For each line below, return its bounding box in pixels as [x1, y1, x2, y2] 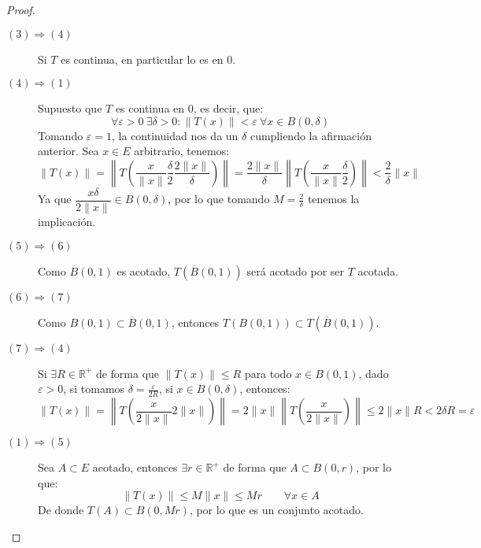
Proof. [6, 2, 35, 17]
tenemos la [307, 191, 360, 207]
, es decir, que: [193, 100, 264, 117]
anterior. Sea [38, 143, 99, 159]
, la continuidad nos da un [112, 127, 239, 143]
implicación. [38, 213, 96, 230]
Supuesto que [38, 100, 102, 117]
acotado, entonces [92, 459, 178, 476]
